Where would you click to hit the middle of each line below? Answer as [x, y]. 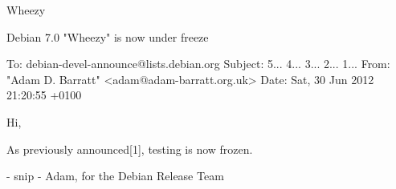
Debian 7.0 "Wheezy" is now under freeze [108, 36]
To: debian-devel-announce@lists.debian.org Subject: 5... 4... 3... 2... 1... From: [198, 64]
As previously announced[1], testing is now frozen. [130, 149]
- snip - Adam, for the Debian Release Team [115, 176]
